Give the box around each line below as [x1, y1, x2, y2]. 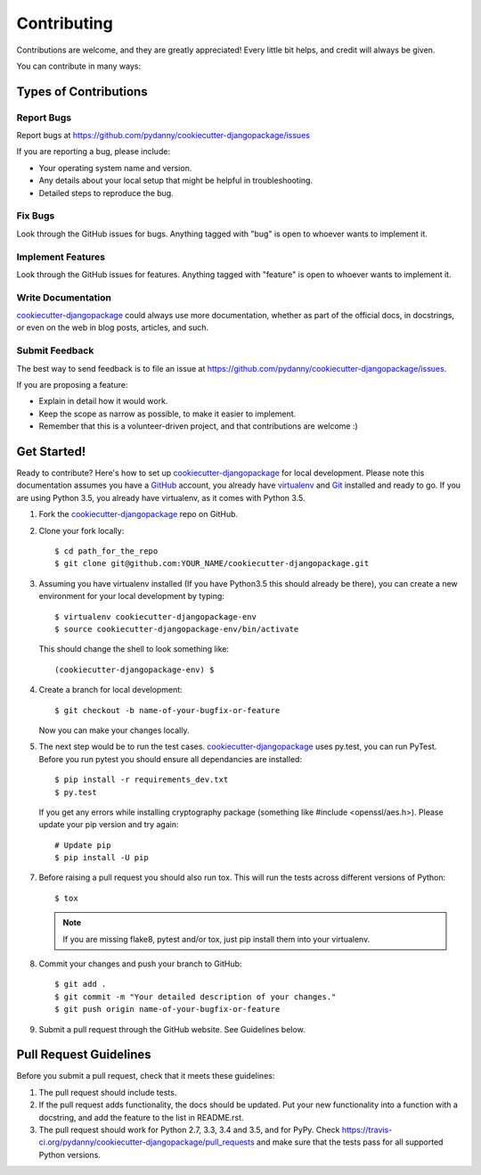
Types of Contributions [16, 84, 148, 99]
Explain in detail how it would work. [38, 396, 168, 407]
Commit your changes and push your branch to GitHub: [38, 958, 242, 969]
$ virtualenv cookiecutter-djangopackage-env [54, 612, 257, 621]
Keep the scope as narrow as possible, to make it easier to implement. [38, 408, 297, 419]
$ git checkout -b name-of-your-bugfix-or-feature [54, 705, 281, 715]
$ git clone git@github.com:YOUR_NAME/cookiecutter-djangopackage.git [54, 558, 370, 569]
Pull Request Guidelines [16, 1048, 151, 1063]
